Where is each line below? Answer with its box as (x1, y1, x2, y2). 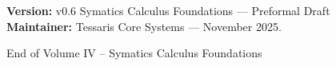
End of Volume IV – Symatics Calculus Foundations (6, 45, 262, 61)
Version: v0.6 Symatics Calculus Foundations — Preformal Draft (6, 2, 330, 18)
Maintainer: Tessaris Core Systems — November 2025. (6, 17, 282, 34)
